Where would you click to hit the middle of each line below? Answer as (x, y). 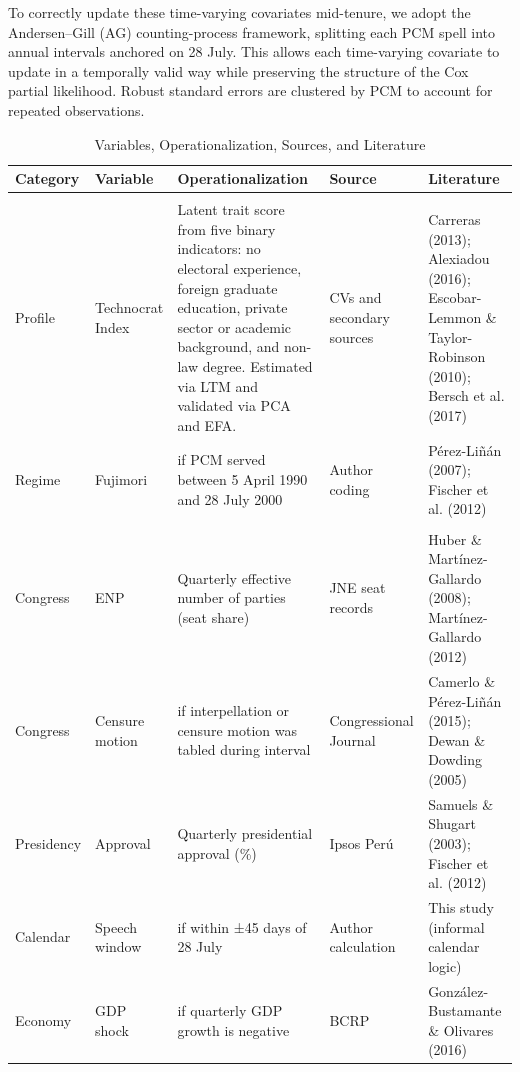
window (118, 946)
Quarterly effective (234, 577)
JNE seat (357, 587)
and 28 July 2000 (230, 498)
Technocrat (129, 307)
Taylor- (450, 336)
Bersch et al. (466, 395)
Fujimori (121, 479)
